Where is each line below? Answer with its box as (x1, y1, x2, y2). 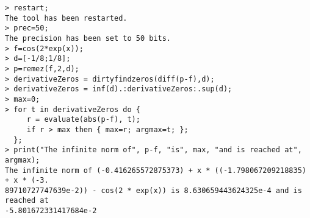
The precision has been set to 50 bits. (5, 33, 171, 43)
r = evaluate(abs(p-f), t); (26, 115, 140, 124)
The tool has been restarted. (5, 13, 128, 23)
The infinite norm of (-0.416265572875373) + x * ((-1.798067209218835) (5, 166, 306, 175)
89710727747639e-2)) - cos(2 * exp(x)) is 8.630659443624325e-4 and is (5, 186, 302, 195)
